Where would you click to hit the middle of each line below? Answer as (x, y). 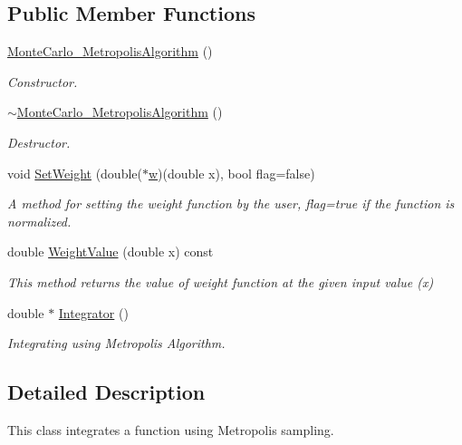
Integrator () (93, 312)
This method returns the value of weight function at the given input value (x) (221, 281)
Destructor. (39, 142)
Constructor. (43, 81)
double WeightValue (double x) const (111, 252)
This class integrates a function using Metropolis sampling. (171, 429)
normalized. (39, 221)
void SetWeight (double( (75, 173)
